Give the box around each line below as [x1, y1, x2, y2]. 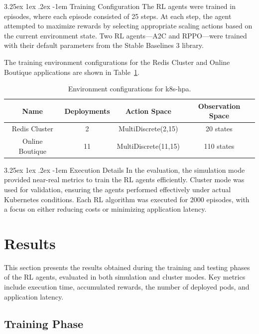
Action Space [125, 105, 171, 116]
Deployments [64, 105, 110, 116]
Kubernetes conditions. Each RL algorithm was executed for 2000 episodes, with [4, 194, 250, 204]
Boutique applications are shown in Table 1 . [4, 66, 139, 77]
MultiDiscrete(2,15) [119, 123, 178, 134]
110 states [204, 140, 235, 151]
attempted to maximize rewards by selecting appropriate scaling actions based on [4, 20, 253, 31]
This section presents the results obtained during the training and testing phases [4, 262, 250, 272]
